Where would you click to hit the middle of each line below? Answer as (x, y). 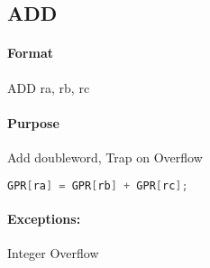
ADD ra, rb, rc (49, 87)
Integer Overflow (53, 253)
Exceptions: (44, 219)
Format (30, 53)
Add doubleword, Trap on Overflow (105, 157)
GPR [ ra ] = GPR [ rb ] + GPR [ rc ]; (98, 185)
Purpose (33, 122)
